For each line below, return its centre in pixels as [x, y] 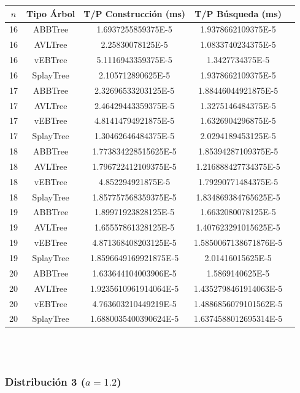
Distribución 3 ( [45, 381]
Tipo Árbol [51, 13]
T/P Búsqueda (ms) [238, 13]
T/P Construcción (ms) [135, 13]
